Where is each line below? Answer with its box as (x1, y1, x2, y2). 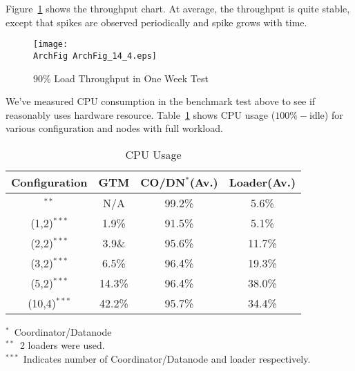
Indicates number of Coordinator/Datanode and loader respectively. (23, 352, 311, 366)
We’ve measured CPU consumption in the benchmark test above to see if (6, 94, 316, 108)
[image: (33, 39, 68, 50)
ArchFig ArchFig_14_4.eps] (33, 50, 157, 61)
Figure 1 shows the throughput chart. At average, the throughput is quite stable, (6, 1, 350, 15)
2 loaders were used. (19, 338, 105, 352)
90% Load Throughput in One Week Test (33, 70, 209, 85)
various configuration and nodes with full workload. (6, 121, 223, 135)
